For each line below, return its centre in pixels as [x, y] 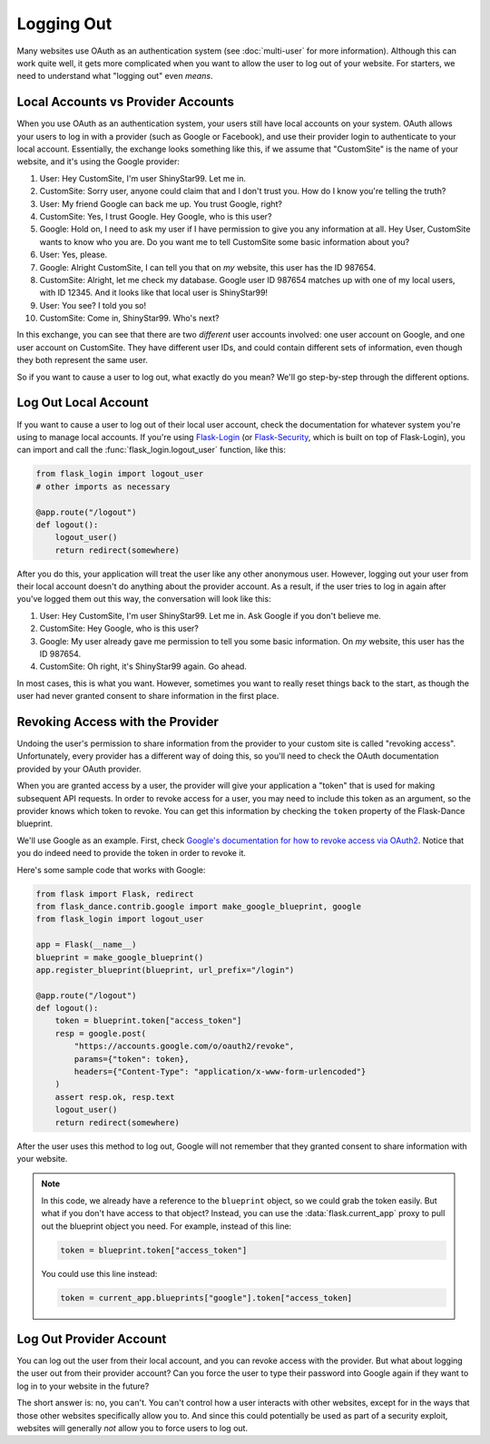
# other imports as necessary [103, 486]
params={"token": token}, [132, 1059]
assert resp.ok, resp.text [115, 1097]
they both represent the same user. [83, 360]
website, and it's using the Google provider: [98, 162]
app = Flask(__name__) [86, 945]
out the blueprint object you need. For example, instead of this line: [167, 1226]
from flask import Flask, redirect [115, 894]
